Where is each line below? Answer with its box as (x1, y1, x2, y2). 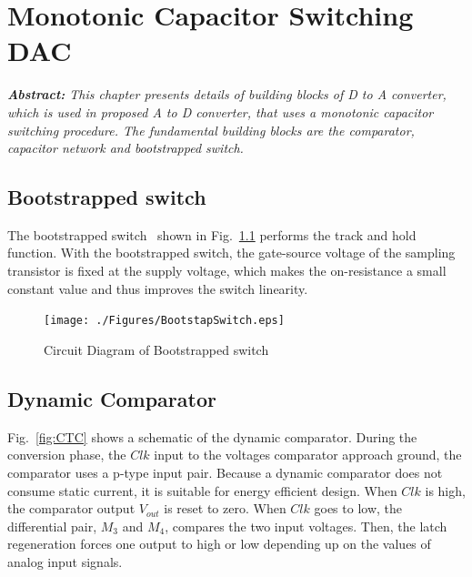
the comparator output (7, 499, 136, 518)
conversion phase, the (7, 445, 126, 464)
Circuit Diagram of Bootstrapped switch (44, 339, 269, 359)
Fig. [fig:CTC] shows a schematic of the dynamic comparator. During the (7, 427, 417, 446)
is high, (425, 481, 466, 500)
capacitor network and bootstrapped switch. (7, 138, 244, 157)
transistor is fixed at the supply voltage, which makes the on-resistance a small (7, 261, 447, 280)
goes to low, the (314, 499, 403, 518)
